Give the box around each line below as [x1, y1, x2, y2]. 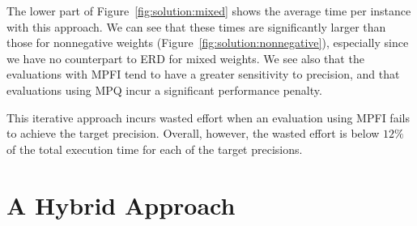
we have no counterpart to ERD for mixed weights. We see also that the [6, 49, 364, 66]
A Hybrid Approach [6, 188, 236, 221]
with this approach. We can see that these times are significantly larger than [6, 18, 386, 35]
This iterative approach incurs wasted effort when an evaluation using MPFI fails [6, 109, 410, 126]
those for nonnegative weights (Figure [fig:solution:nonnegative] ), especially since [6, 34, 409, 51]
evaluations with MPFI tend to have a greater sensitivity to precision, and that [6, 66, 400, 83]
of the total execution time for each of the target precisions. [6, 140, 303, 157]
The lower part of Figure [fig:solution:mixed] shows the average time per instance [6, 2, 411, 19]
